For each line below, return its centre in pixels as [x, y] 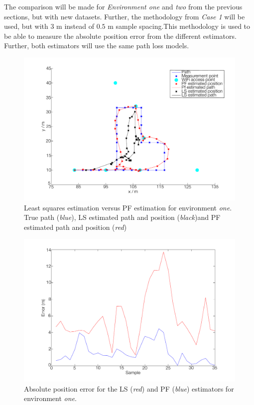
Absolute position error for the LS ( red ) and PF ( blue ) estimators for [129, 388]
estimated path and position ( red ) [75, 227]
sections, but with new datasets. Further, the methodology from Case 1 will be [125, 16]
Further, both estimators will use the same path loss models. [97, 46]
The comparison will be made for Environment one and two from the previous [123, 6]
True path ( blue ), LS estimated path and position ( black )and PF [122, 217]
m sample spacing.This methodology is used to [179, 26]
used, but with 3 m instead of [49, 26]
